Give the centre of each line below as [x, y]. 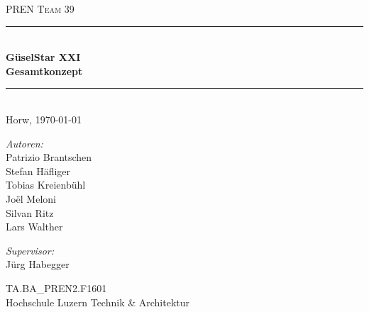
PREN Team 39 [40, 9]
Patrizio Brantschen [49, 157]
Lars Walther [34, 227]
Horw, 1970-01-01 [44, 119]
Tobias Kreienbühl [46, 185]
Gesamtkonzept [44, 71]
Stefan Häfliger [38, 171]
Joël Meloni [31, 198]
